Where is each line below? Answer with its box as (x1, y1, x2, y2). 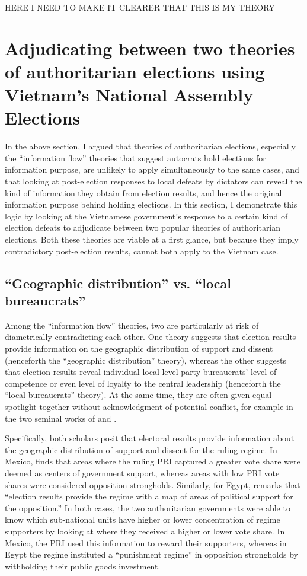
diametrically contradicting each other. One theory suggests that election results (5, 330, 296, 343)
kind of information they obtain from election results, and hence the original (5, 186, 282, 199)
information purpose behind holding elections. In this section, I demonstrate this (5, 198, 298, 211)
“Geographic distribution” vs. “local (5, 273, 231, 292)
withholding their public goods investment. (5, 559, 161, 572)
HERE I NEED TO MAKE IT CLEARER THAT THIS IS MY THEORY (5, 1, 275, 13)
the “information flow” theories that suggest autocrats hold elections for (5, 151, 266, 164)
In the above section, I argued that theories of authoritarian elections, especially (5, 140, 296, 152)
